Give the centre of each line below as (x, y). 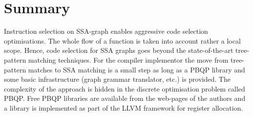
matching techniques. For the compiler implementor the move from (128, 59)
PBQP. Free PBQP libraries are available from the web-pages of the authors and (125, 98)
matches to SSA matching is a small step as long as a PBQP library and (137, 69)
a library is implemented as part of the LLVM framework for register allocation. (124, 107)
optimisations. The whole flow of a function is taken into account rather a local (122, 40)
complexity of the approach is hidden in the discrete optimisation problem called (125, 88)
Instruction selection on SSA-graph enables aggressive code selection (106, 31)
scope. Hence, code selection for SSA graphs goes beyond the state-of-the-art (119, 50)
